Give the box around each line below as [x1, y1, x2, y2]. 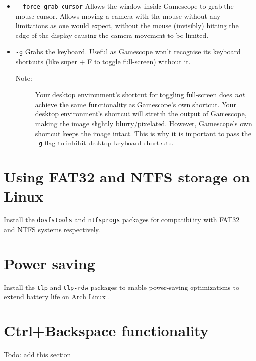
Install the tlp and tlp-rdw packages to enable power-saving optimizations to [4, 282, 239, 292]
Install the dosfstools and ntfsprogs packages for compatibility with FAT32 [4, 215, 240, 225]
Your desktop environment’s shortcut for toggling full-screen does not [35, 89, 245, 100]
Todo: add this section [4, 349, 71, 359]
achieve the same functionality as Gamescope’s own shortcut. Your [35, 99, 236, 109]
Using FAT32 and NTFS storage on [4, 167, 250, 187]
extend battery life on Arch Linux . [4, 291, 110, 302]
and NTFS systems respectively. [4, 224, 100, 234]
